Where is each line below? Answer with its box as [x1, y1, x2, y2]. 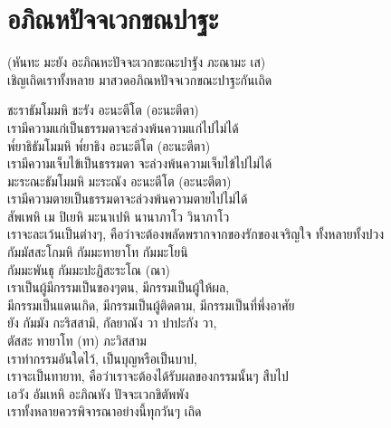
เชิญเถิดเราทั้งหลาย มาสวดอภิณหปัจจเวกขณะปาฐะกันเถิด [7, 70, 272, 89]
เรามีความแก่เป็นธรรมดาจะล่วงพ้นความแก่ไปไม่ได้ [7, 118, 239, 137]
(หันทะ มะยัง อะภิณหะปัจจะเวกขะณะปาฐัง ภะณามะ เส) [7, 52, 266, 71]
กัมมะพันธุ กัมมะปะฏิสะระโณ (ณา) [7, 260, 170, 279]
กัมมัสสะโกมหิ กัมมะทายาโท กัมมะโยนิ [7, 243, 188, 262]
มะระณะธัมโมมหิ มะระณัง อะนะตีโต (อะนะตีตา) [7, 171, 232, 190]
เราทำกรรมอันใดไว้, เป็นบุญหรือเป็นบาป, [7, 348, 197, 367]
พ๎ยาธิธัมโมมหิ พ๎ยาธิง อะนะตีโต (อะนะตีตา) [7, 136, 211, 155]
